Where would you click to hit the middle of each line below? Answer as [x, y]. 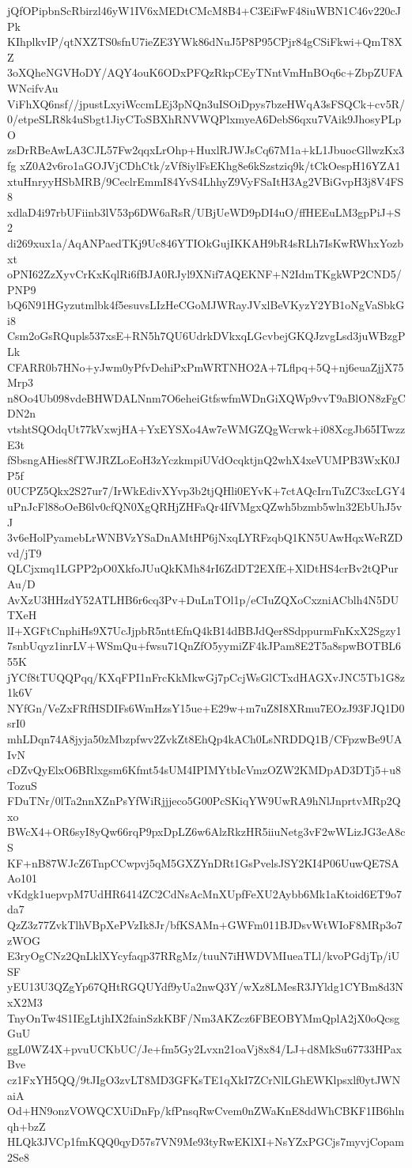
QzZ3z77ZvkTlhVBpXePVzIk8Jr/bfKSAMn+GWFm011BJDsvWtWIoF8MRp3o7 [205, 925]
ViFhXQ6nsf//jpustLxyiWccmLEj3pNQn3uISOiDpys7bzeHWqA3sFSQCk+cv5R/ [206, 103]
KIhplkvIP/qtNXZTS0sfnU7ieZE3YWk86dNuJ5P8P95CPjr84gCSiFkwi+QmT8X [205, 42]
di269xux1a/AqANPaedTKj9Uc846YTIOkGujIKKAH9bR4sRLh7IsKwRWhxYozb [206, 242]
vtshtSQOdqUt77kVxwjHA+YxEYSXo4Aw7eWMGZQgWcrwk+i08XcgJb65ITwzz [206, 429]
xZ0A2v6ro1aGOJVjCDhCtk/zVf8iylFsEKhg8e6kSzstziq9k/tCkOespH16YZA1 [210, 165]
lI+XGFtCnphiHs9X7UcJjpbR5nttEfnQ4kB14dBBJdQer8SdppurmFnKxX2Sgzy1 [204, 630]
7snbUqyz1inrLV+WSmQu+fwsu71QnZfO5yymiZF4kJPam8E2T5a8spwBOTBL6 [204, 646]
